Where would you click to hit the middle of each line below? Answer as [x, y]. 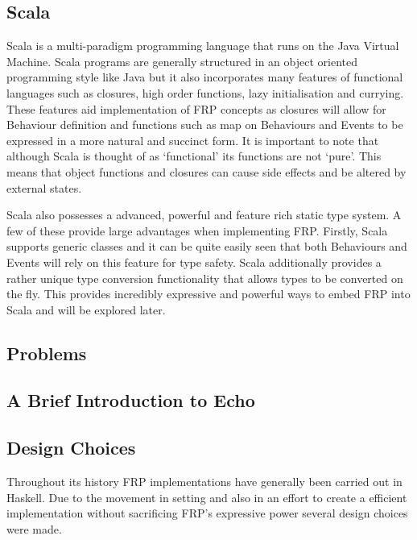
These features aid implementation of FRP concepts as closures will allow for [196, 108]
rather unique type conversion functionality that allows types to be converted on [205, 278]
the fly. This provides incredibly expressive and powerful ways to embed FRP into [208, 294]
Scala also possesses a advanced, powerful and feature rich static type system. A [204, 215]
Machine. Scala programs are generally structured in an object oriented [182, 61]
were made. [34, 528]
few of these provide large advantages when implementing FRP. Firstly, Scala [197, 230]
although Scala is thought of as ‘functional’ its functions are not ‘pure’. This [194, 156]
